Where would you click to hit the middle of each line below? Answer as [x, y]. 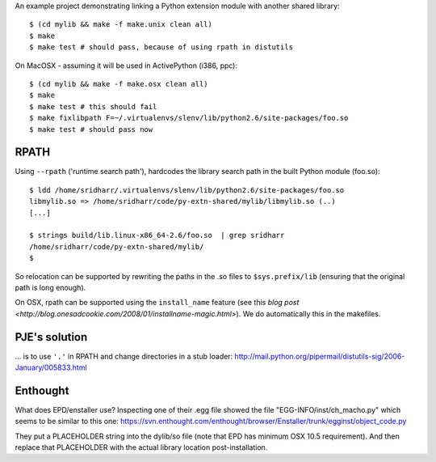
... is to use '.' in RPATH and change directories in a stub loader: [124, 356]
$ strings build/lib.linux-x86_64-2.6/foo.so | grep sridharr [157, 235]
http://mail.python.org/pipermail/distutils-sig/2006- [320, 356]
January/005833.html [51, 367]
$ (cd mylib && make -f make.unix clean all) [121, 25]
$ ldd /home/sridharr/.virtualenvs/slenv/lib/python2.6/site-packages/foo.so [187, 190]
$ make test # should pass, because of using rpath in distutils [161, 47]
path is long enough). [50, 287]
